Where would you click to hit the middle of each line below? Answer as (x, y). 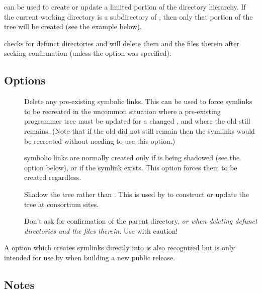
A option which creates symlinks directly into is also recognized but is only (120, 248)
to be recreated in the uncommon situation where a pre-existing (122, 111)
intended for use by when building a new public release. (90, 257)
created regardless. (53, 177)
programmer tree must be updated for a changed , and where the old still (137, 121)
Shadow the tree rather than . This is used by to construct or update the (137, 194)
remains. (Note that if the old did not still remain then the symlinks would (140, 130)
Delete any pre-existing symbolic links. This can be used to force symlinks (138, 101)
